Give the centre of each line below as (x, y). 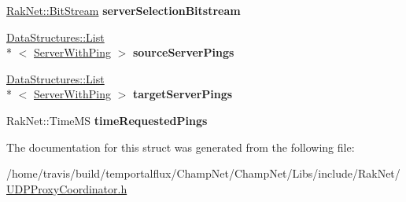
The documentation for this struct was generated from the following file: (181, 147)
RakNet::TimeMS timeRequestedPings (107, 120)
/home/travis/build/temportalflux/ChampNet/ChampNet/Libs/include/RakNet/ (203, 173)
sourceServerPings (183, 52)
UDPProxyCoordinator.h (67, 188)
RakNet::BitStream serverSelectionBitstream (124, 10)
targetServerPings (183, 94)
